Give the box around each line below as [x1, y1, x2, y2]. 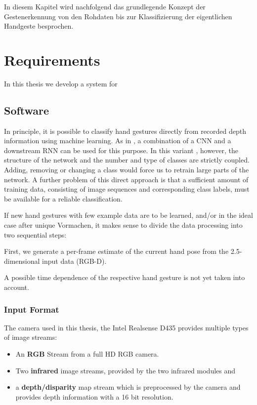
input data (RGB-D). [42, 255, 107, 266]
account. [4, 282, 29, 292]
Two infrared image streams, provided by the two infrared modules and [15, 365, 236, 375]
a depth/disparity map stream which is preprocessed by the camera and [15, 382, 241, 392]
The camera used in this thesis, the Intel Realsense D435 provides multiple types [4, 322, 249, 332]
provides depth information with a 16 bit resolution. [15, 391, 173, 402]
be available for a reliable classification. [4, 193, 123, 203]
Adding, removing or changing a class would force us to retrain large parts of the [4, 164, 249, 175]
